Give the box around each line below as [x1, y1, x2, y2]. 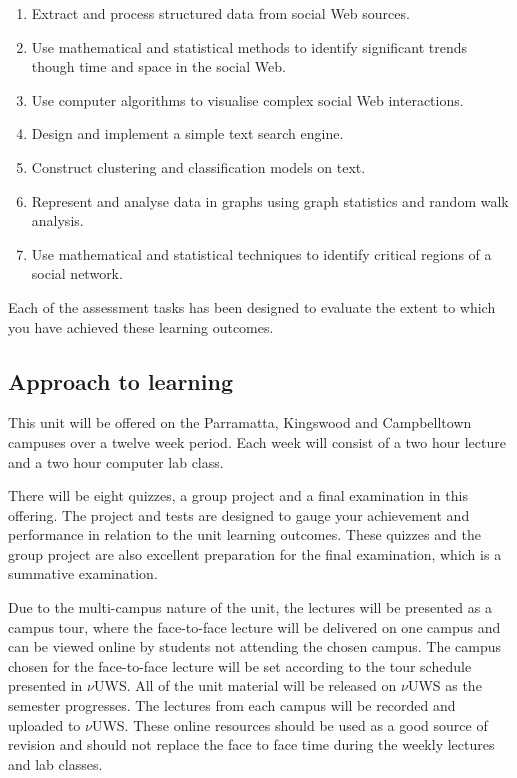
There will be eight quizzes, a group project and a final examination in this [8, 485, 468, 506]
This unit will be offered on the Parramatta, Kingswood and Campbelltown [8, 412, 472, 433]
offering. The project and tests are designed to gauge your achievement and [8, 504, 470, 525]
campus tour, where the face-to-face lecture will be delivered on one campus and [8, 616, 501, 637]
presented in [8, 675, 83, 696]
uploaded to [8, 714, 81, 735]
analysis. [31, 210, 84, 231]
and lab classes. [8, 753, 103, 774]
